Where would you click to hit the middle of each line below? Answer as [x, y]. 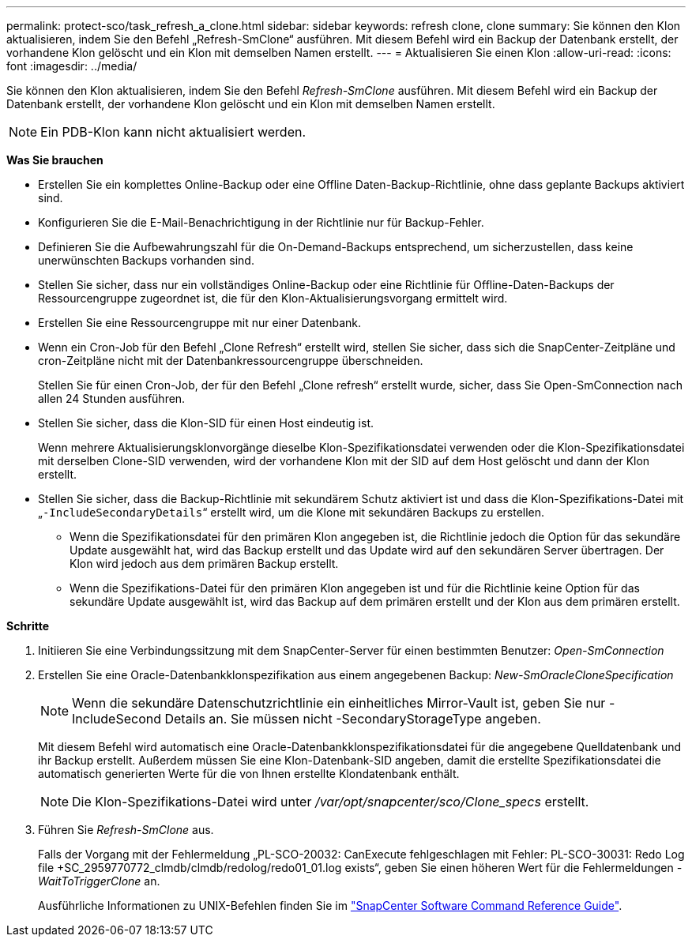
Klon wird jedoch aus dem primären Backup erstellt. [204, 564]
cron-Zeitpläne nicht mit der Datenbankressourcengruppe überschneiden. [231, 361]
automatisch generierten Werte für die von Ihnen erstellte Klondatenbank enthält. [249, 774]
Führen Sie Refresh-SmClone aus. [126, 830]
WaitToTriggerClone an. [99, 881]
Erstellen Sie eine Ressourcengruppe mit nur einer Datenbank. [200, 323]
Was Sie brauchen [55, 160]
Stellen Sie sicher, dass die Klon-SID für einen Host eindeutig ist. [206, 423]
